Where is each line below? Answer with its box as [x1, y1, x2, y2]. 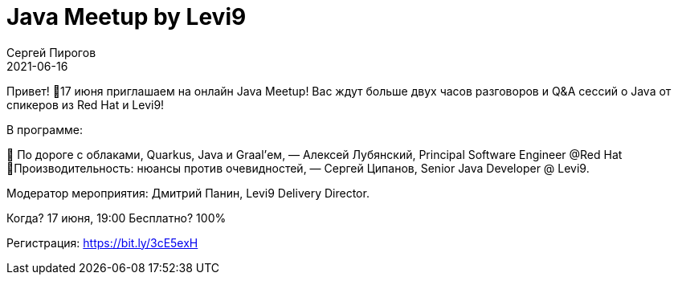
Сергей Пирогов [6, 45, 96, 59]
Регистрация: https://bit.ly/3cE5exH [6, 235, 198, 250]
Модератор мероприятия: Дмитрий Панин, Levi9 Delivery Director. [6, 185, 370, 200]
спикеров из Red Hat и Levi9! [6, 97, 165, 112]
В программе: [6, 122, 83, 136]
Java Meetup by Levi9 [6, 3, 247, 31]
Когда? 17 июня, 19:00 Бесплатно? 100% [6, 210, 227, 225]
